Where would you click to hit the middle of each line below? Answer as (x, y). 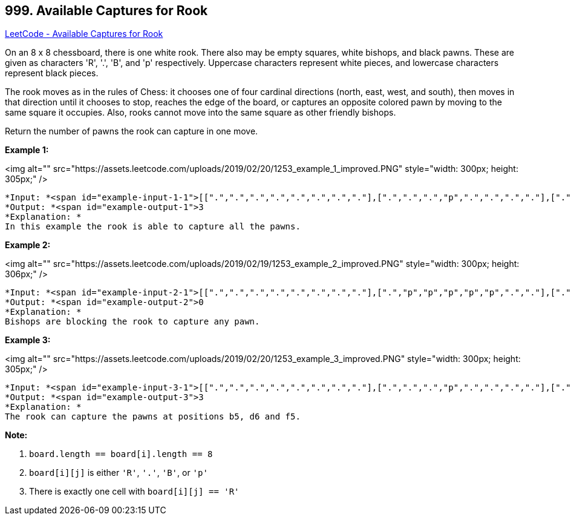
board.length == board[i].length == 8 (121, 454)
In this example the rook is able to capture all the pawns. (153, 227)
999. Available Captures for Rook (106, 11)
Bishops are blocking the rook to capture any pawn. (132, 322)
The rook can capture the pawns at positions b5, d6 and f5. (153, 417)
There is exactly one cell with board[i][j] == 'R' (134, 492)
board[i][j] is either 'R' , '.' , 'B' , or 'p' (119, 473)
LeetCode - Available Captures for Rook (84, 34)
